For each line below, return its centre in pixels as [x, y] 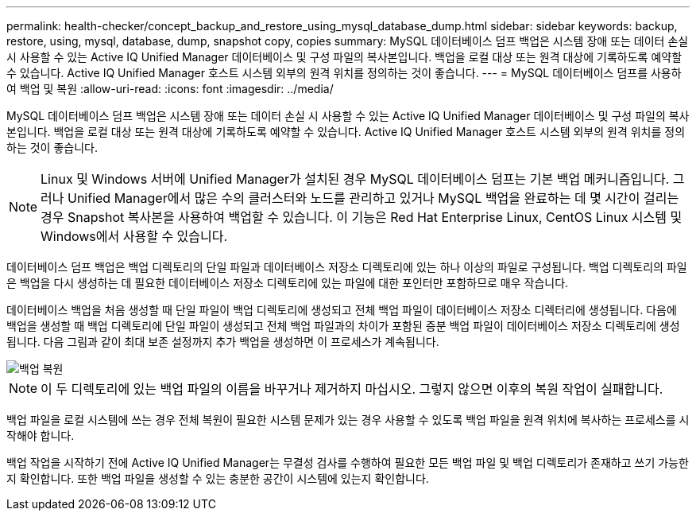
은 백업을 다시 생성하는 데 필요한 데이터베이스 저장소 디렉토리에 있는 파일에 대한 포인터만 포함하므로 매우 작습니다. [288, 283]
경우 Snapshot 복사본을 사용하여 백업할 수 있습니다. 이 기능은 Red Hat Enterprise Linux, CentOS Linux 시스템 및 [362, 217]
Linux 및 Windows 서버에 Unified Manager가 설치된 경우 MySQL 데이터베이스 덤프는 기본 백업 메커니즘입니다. [355, 179]
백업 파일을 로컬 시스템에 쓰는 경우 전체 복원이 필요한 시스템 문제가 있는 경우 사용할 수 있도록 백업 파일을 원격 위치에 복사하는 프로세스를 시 [348, 420]
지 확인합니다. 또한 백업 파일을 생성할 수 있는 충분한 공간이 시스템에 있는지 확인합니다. [218, 478]
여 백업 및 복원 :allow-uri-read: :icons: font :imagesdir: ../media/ [170, 89]
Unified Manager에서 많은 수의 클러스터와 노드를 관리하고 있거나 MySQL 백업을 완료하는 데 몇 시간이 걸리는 [373, 198]
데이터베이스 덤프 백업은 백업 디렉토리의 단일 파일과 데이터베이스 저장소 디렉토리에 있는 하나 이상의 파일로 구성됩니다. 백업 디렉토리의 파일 [347, 267]
